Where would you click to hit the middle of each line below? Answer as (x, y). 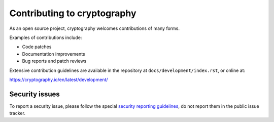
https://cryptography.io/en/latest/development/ (59, 79)
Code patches (37, 47)
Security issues (35, 94)
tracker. (17, 113)
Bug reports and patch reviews (54, 61)
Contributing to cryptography (73, 13)
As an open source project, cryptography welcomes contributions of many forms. (95, 28)
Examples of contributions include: (46, 37)
